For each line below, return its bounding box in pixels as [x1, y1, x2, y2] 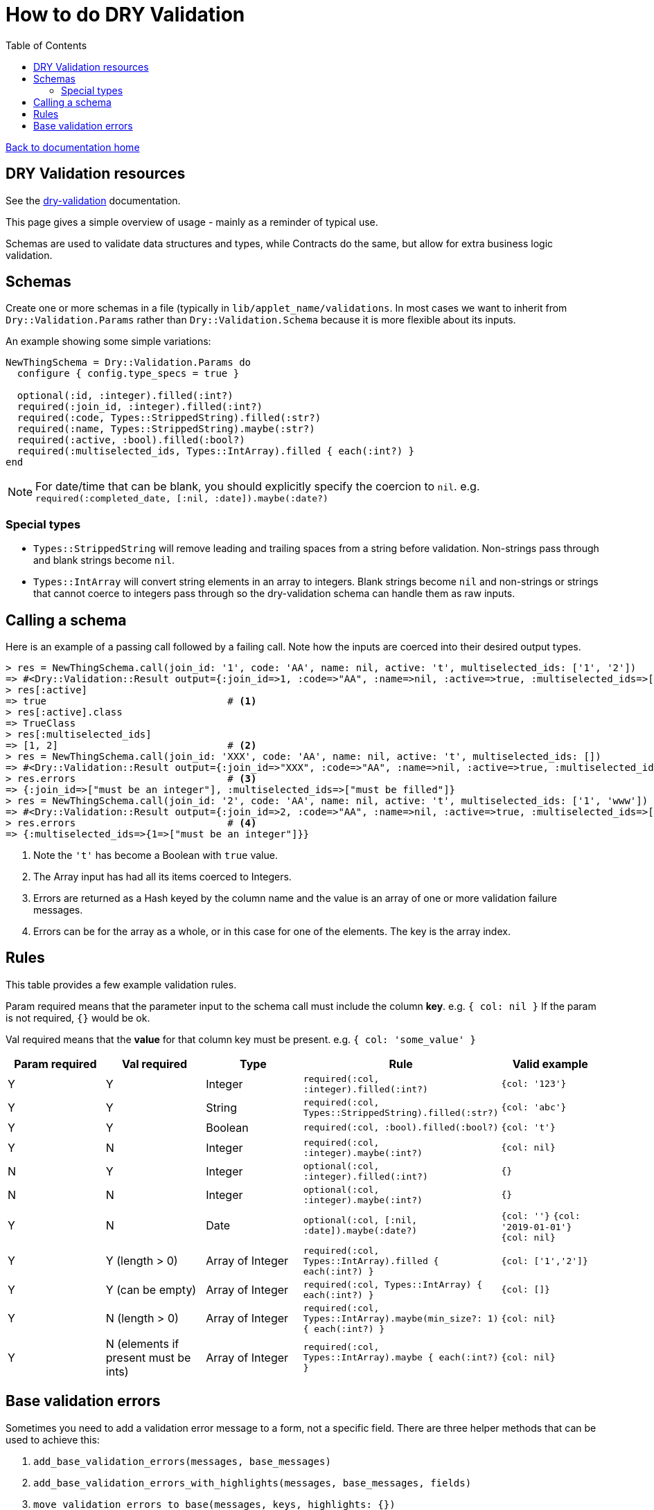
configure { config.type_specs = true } [17, 368, 240, 380]
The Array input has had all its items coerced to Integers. [33, 871, 292, 883]
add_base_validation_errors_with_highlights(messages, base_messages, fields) [33, 1477, 472, 1489]
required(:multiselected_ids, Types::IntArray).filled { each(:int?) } [17, 445, 415, 457]
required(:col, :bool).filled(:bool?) [303, 1122, 499, 1133]
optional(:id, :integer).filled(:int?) [17, 390, 233, 402]
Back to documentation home [6, 141, 140, 153]
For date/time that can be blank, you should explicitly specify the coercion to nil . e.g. [35, 479, 480, 494]
